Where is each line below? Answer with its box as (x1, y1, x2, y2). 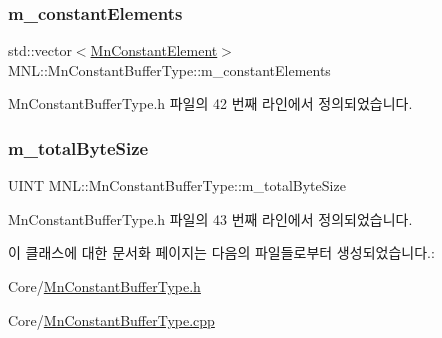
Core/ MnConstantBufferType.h (8, 276, 201, 296)
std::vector (8, 40, 72, 61)
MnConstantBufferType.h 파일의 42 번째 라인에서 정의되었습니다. (8, 93, 413, 114)
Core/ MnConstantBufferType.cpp (8, 309, 215, 330)
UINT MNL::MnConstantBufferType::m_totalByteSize (8, 175, 346, 196)
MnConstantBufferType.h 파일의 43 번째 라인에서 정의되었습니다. (8, 208, 413, 229)
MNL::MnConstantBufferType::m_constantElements (8, 59, 331, 80)
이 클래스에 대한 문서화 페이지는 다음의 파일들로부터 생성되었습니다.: (8, 242, 435, 263)
